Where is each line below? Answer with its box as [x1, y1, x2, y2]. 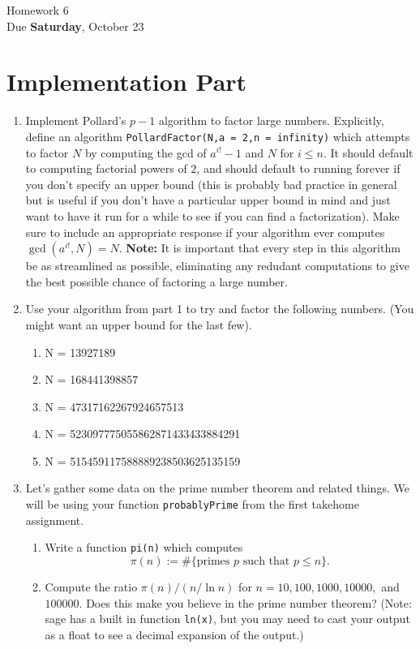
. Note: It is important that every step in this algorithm [118, 239, 401, 256]
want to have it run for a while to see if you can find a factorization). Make [25, 207, 400, 224]
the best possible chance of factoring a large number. [25, 273, 288, 290]
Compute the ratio [45, 578, 138, 595]
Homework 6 [6, 2, 69, 18]
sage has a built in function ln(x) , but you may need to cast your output [45, 610, 410, 627]
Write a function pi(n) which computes [45, 539, 243, 556]
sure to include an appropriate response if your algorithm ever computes [25, 223, 385, 240]
